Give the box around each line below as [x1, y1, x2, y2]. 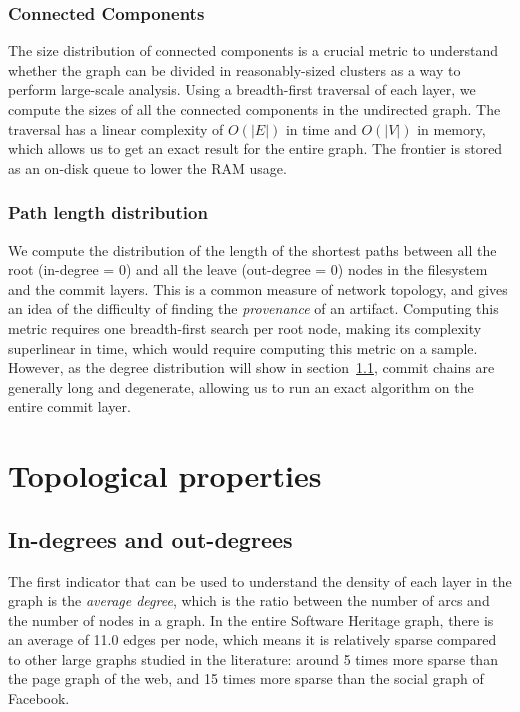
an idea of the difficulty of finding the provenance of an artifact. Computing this [8, 298, 499, 319]
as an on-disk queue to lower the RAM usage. [8, 157, 287, 178]
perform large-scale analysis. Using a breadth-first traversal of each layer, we [8, 79, 476, 100]
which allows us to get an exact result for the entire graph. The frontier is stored [8, 138, 503, 159]
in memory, [417, 118, 486, 139]
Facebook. [8, 688, 70, 709]
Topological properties [8, 455, 322, 496]
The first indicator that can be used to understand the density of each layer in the [8, 570, 512, 591]
